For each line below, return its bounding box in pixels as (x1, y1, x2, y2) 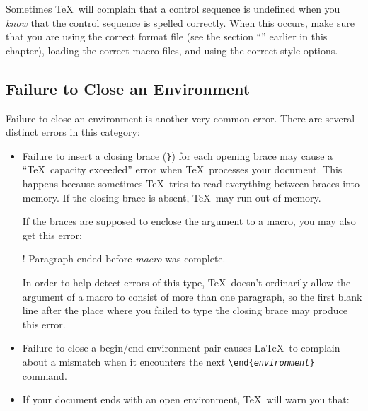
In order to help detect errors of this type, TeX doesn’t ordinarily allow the (22, 274, 351, 289)
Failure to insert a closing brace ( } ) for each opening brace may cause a (22, 148, 333, 163)
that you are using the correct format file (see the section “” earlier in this (6, 29, 328, 44)
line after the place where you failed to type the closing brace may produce (22, 303, 347, 318)
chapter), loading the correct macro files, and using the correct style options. (6, 42, 338, 57)
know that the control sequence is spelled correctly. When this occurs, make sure (6, 15, 355, 30)
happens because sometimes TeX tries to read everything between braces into (22, 176, 360, 191)
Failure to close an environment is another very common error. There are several (6, 110, 355, 125)
